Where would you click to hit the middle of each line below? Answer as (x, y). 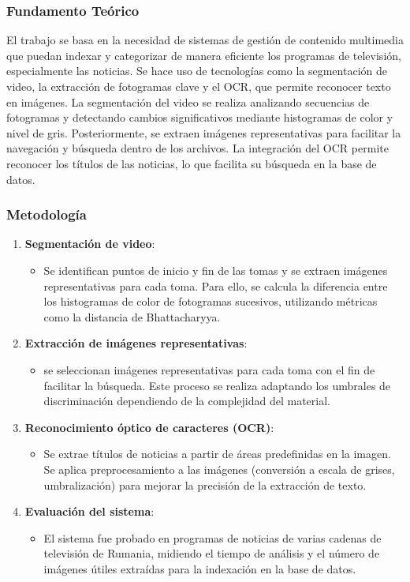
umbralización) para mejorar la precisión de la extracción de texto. (205, 484)
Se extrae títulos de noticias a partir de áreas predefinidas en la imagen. (217, 454)
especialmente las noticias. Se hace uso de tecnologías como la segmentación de (197, 71)
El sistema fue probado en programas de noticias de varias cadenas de (212, 537)
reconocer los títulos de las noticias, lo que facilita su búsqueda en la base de (192, 163)
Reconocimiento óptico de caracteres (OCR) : (149, 427)
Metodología (47, 214)
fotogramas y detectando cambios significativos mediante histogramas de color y (200, 117)
